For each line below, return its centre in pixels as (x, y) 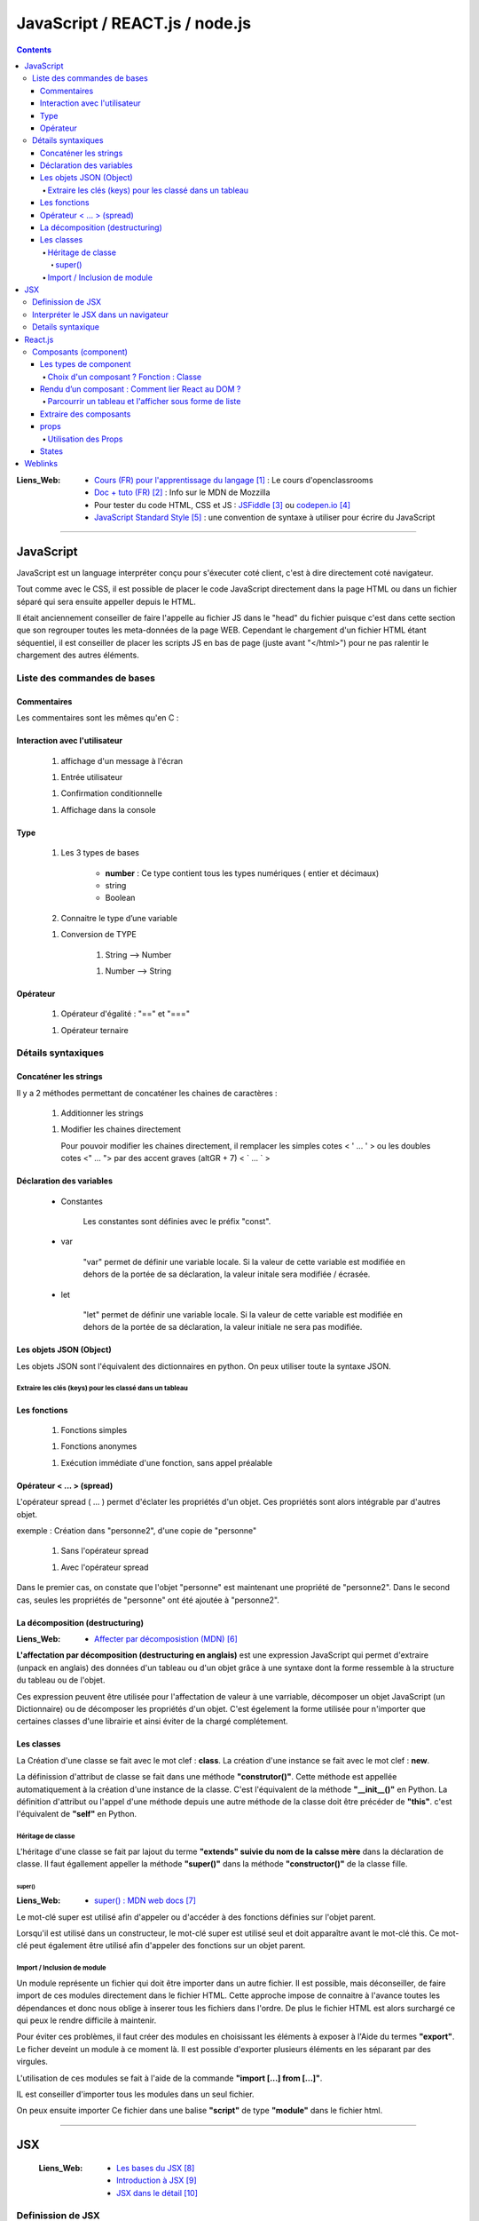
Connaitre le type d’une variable (119, 918)
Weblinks (41, 464)
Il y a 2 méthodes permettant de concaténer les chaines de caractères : (147, 1093)
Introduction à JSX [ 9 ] (157, 2180)
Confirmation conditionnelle (112, 793)
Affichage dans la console (108, 809)
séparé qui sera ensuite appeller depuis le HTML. (106, 601)
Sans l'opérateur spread (105, 1551)
